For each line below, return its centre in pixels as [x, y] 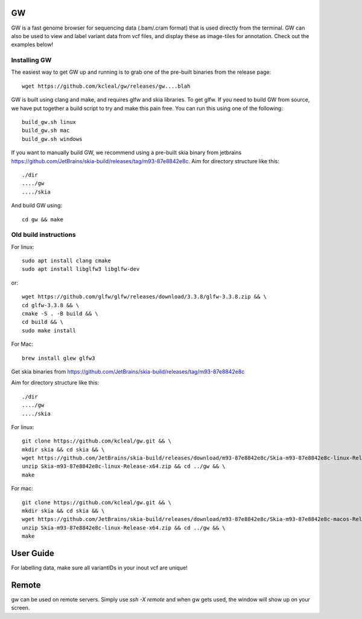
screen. [21, 608]
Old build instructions [43, 235]
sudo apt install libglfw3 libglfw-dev [81, 269]
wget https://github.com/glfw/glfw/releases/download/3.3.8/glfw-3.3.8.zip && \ [144, 297]
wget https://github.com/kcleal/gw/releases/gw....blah [106, 86]
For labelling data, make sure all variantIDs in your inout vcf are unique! [100, 568]
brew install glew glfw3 [59, 358]
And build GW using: [37, 206]
